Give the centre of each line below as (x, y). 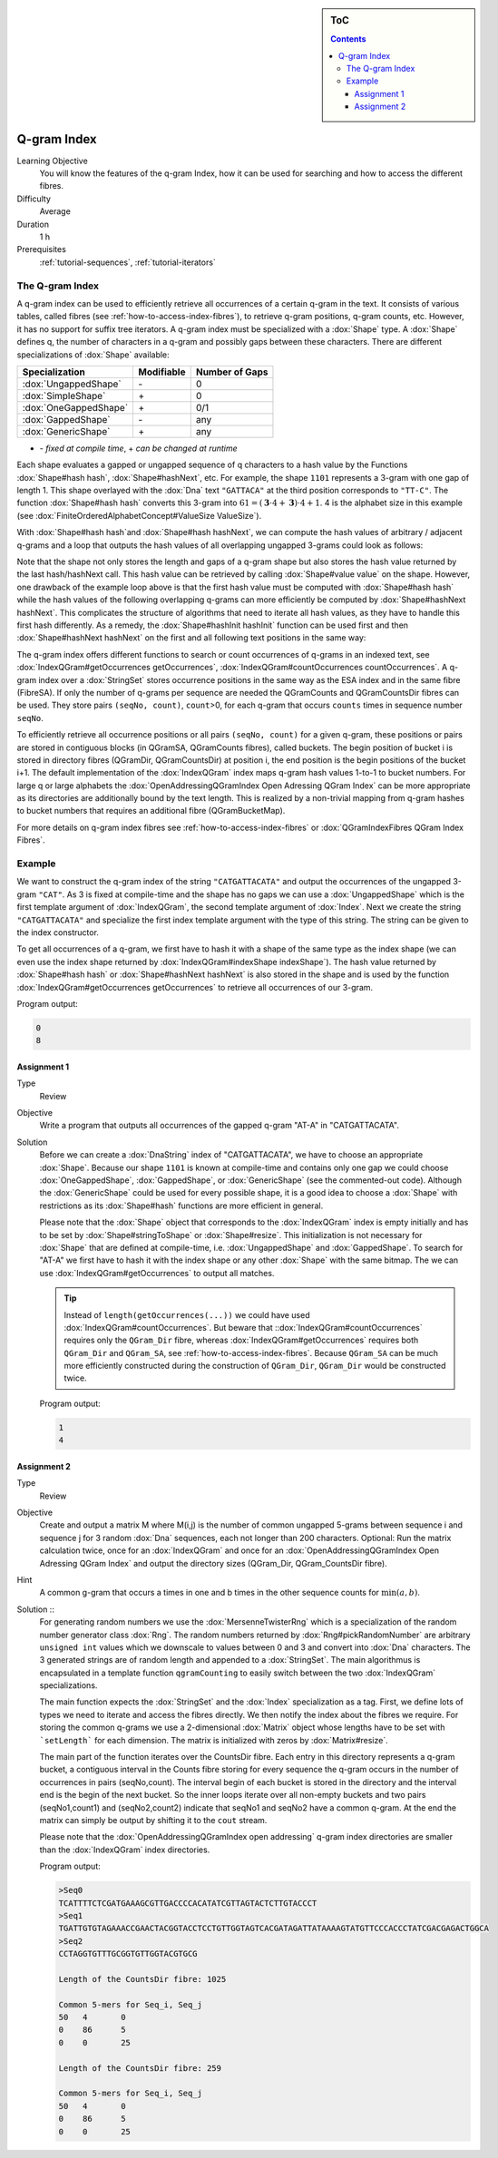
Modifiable (162, 372)
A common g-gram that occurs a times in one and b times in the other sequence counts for (210, 1593)
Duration (33, 224)
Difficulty (34, 199)
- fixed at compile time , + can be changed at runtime (138, 448)
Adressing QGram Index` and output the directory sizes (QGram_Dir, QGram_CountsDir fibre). (213, 1563)
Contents (348, 39)
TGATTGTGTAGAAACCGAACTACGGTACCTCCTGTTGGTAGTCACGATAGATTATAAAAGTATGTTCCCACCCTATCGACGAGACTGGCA (274, 1929)
